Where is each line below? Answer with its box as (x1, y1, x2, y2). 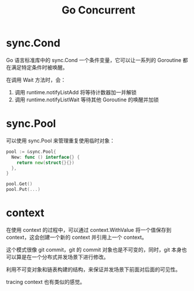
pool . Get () (6, 181, 33, 187)
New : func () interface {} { (11, 154, 80, 160)
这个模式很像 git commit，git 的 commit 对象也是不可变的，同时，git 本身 (6, 246, 182, 253)
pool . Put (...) (6, 187, 41, 193)
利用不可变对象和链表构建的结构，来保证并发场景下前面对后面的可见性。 (6, 266, 181, 273)
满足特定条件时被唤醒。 (11, 64, 68, 71)
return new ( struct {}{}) (16, 159, 75, 166)
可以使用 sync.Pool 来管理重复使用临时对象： (6, 137, 115, 144)
